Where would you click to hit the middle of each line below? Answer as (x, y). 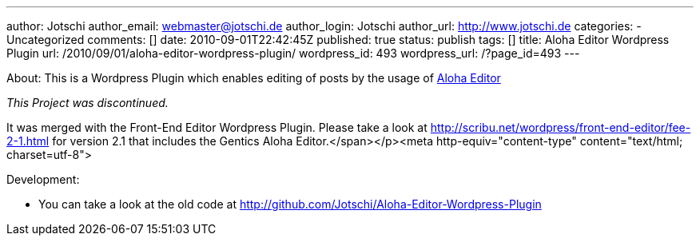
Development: (43, 179)
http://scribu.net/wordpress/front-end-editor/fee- (561, 127)
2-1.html (28, 141)
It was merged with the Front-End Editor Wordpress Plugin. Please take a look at (217, 127)
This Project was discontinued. (87, 103)
